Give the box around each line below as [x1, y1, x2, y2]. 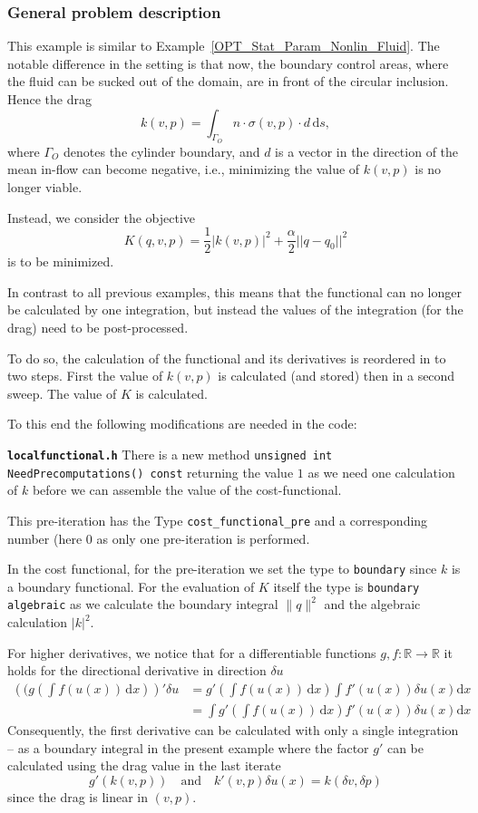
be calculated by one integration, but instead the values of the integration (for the [7, 300, 463, 319]
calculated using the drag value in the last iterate [7, 756, 281, 775]
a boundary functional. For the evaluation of [7, 576, 255, 595]
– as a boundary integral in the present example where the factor [7, 738, 369, 757]
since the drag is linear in [7, 787, 149, 806]
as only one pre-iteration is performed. [96, 528, 310, 547]
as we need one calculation [307, 462, 455, 481]
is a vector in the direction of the [275, 141, 459, 160]
